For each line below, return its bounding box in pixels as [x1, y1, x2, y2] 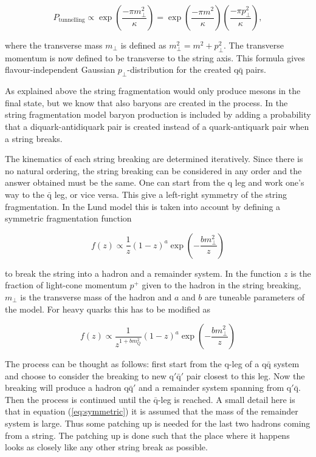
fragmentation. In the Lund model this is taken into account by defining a [5, 200, 281, 212]
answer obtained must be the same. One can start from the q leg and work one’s [5, 176, 304, 189]
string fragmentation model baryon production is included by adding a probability [5, 108, 311, 121]
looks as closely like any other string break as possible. [5, 441, 208, 453]
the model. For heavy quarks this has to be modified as [5, 302, 211, 315]
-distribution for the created [127, 63, 232, 76]
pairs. [246, 63, 266, 76]
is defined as [120, 39, 167, 51]
